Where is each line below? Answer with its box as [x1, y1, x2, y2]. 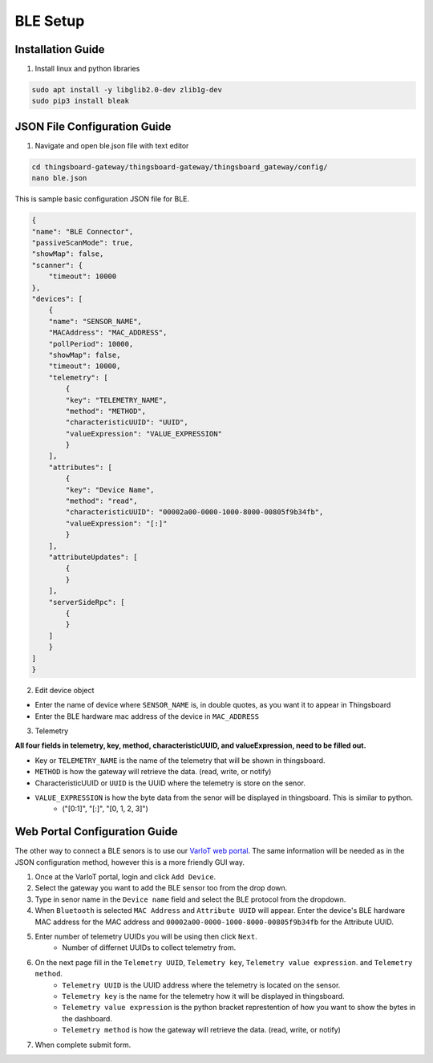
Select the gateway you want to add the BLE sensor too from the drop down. [34, 883, 288, 893]
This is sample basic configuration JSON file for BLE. [14, 194, 190, 204]
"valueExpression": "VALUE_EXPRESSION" [65, 429, 222, 438]
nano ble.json [31, 173, 87, 183]
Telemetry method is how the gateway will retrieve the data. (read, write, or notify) [62, 1025, 341, 1035]
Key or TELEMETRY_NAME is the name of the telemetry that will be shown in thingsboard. [34, 755, 326, 765]
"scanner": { [31, 261, 83, 270]
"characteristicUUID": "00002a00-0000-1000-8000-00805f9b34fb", [65, 508, 324, 517]
